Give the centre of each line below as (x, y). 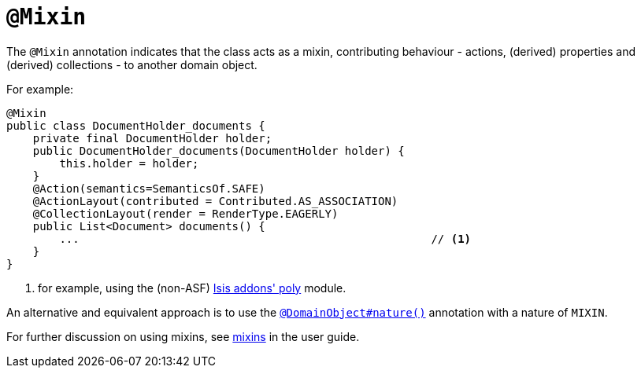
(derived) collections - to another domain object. (132, 64)
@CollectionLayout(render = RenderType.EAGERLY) (185, 213)
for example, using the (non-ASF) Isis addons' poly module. (192, 288)
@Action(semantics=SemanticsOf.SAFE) (149, 188)
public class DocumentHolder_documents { (136, 125)
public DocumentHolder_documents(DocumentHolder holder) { (219, 150)
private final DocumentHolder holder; (152, 138)
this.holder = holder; (129, 163)
